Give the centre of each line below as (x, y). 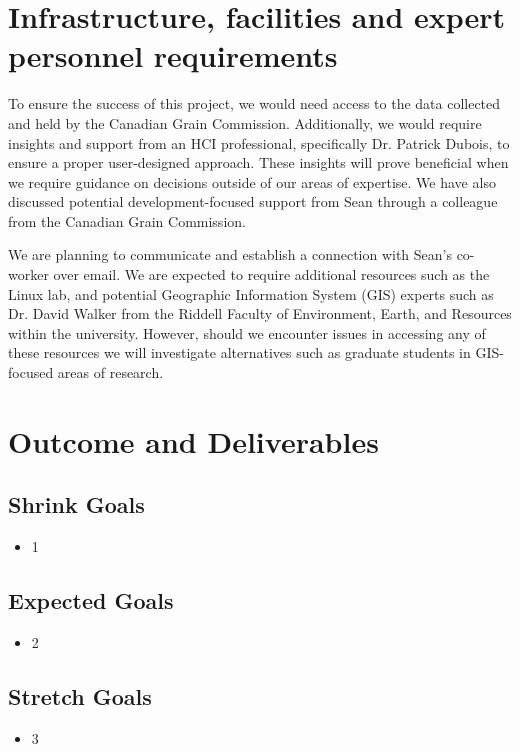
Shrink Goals (76, 504)
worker (28, 274)
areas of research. (110, 372)
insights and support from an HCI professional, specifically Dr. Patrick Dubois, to (259, 142)
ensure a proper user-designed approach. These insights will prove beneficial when (258, 162)
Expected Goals (91, 600)
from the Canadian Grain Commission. (127, 220)
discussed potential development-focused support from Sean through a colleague (253, 201)
